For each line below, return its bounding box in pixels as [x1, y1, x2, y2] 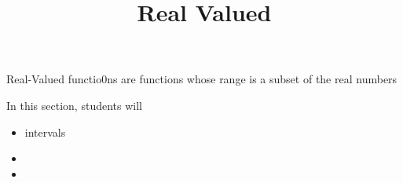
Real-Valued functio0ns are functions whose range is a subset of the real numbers [6, 71, 398, 87]
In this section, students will [6, 97, 142, 113]
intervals [24, 123, 66, 140]
